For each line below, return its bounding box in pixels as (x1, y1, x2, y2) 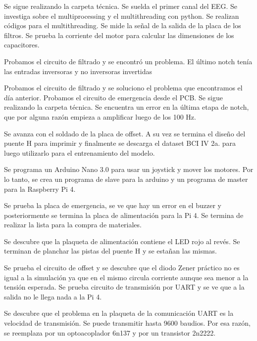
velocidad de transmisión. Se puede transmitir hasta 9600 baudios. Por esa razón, (4, 318, 251, 328)
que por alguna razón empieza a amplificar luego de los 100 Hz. (4, 111, 196, 122)
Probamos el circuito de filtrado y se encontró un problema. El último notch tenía (4, 56, 253, 66)
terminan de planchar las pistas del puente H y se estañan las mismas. (4, 246, 217, 256)
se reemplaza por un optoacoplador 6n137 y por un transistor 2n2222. (4, 327, 216, 338)
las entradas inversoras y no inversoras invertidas (4, 66, 153, 76)
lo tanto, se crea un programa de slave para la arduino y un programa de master (4, 173, 248, 184)
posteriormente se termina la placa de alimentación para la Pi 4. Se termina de (4, 210, 244, 220)
